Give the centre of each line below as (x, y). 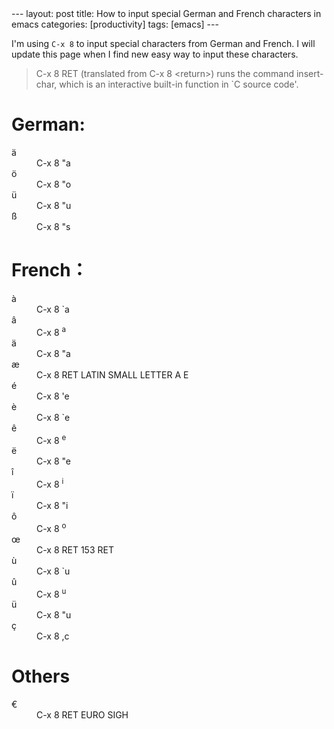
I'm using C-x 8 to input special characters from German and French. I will (163, 43)
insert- (309, 73)
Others (41, 676)
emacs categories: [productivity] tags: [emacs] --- (115, 24)
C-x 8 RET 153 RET (75, 549)
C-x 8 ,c (53, 636)
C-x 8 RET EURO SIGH (82, 715)
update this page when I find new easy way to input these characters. (155, 54)
